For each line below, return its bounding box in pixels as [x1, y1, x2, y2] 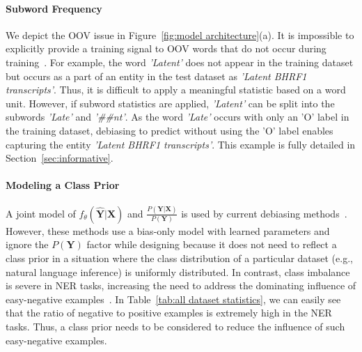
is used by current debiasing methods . [181, 206, 347, 220]
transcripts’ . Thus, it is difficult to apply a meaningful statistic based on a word [6, 82, 346, 97]
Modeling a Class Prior [6, 178, 120, 192]
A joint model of [6, 206, 76, 220]
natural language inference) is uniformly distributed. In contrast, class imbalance [6, 264, 350, 279]
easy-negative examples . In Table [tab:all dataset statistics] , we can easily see [6, 291, 341, 306]
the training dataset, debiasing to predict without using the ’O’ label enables [6, 123, 333, 137]
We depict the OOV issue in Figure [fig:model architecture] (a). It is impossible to [6, 27, 354, 42]
